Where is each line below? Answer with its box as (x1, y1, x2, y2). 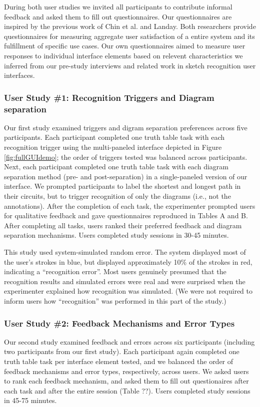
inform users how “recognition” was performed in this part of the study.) (4, 295, 226, 306)
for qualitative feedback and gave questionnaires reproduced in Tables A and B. (4, 210, 248, 221)
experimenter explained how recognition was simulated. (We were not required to (4, 286, 252, 296)
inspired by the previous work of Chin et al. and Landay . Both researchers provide (4, 21, 256, 31)
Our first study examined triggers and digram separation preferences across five (4, 122, 247, 132)
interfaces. (4, 70, 35, 80)
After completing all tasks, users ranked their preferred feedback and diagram (4, 220, 242, 230)
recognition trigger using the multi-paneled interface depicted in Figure (4, 142, 222, 152)
